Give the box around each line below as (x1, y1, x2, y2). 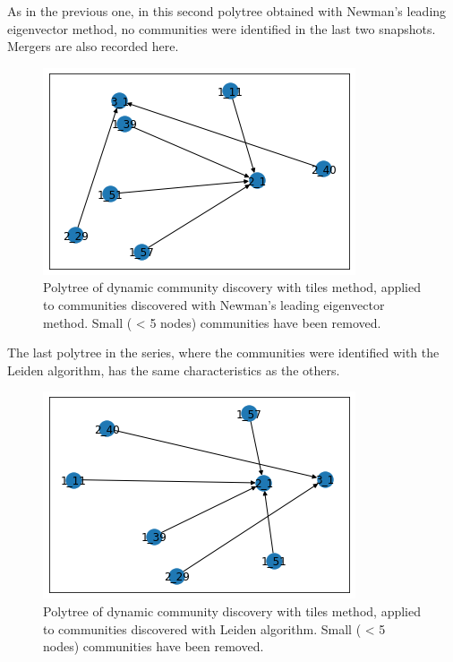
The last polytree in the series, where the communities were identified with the (7, 343, 440, 362)
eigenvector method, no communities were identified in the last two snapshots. (7, 19, 436, 38)
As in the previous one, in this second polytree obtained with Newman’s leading (7, 2, 447, 20)
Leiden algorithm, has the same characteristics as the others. (7, 360, 340, 379)
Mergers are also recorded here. (7, 37, 179, 56)
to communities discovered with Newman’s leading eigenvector (43, 295, 385, 314)
